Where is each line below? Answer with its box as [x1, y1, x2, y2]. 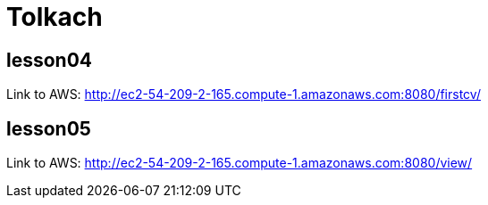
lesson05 [6, 117, 91, 140]
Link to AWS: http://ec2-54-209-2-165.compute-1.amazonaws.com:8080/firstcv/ [6, 86, 481, 102]
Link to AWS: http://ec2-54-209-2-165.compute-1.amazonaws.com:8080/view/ [6, 155, 473, 171]
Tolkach [6, 2, 103, 32]
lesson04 [6, 48, 93, 71]
